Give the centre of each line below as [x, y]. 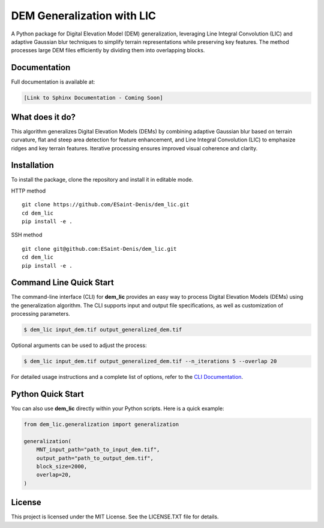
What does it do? [43, 117]
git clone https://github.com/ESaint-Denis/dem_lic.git [106, 205]
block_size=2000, [62, 466]
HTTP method [28, 191]
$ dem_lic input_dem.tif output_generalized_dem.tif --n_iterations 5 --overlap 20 [150, 361]
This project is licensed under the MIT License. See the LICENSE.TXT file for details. [115, 517]
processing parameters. [40, 314]
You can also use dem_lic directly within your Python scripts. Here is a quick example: [118, 408]
